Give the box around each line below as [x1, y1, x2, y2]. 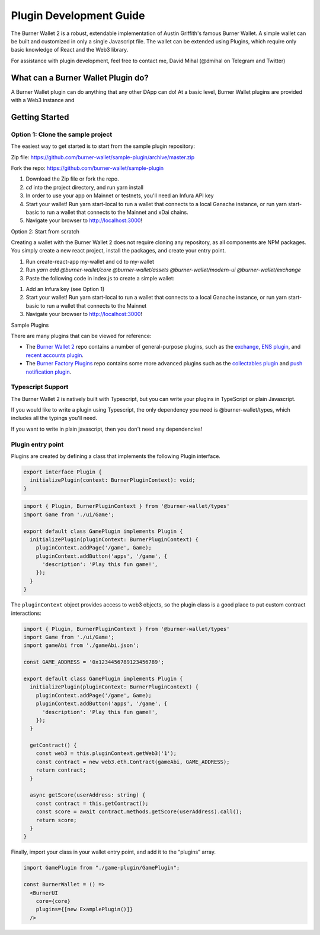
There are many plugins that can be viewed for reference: [11, 332, 152, 339]
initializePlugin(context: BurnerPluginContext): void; [30, 477, 196, 484]
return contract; [36, 767, 87, 773]
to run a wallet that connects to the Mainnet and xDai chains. [40, 209, 189, 216]
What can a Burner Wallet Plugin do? [11, 72, 149, 83]
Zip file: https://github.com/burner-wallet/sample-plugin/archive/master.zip [11, 153, 195, 160]
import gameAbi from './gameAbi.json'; [23, 642, 139, 649]
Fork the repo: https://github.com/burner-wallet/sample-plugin [11, 164, 164, 172]
